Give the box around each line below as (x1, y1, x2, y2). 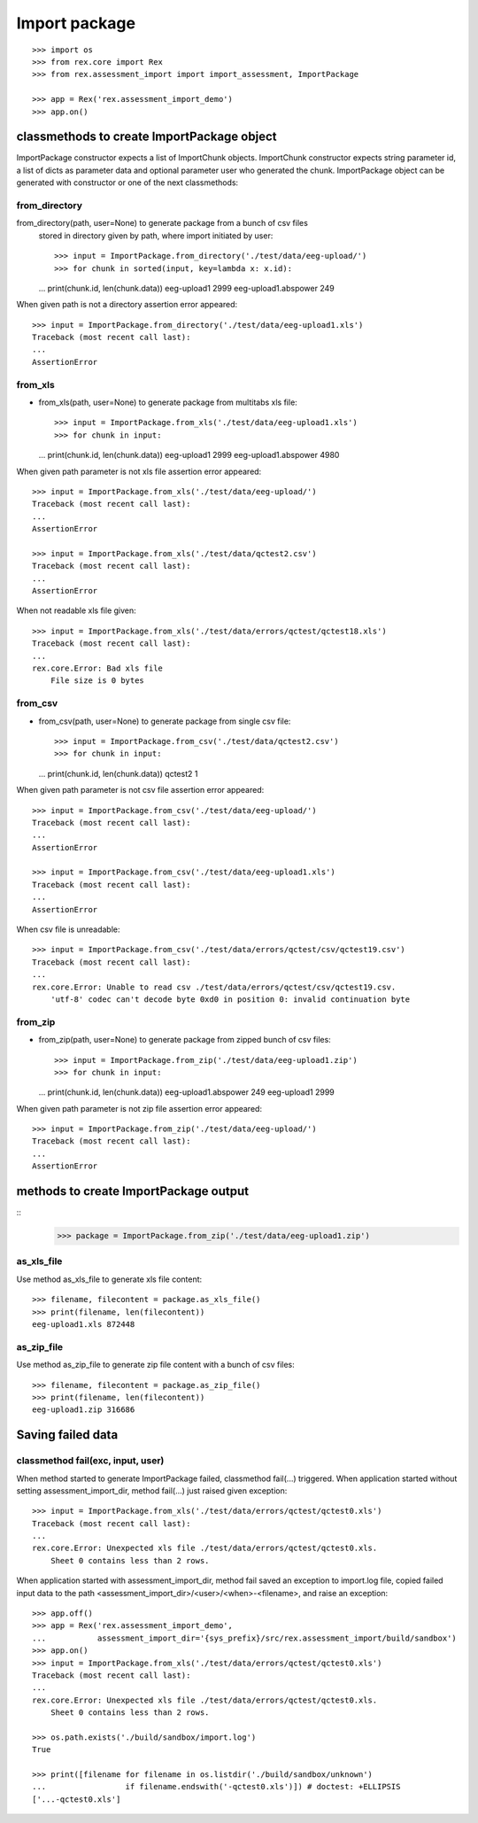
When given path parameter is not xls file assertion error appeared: (16, 466, 262, 477)
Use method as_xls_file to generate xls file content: (16, 1274, 203, 1284)
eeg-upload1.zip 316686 (32, 1405, 135, 1415)
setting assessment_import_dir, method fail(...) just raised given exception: (16, 1485, 288, 1496)
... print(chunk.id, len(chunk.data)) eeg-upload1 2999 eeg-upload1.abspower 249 (38, 283, 335, 293)
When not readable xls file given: (16, 605, 136, 616)
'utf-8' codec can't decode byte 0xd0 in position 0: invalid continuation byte (50, 994, 411, 1005)
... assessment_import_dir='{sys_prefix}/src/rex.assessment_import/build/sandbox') (32, 1633, 458, 1643)
